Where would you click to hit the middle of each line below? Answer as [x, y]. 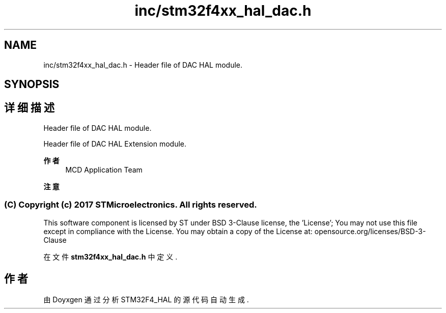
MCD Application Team [104, 169]
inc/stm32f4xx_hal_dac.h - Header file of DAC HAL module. [143, 65]
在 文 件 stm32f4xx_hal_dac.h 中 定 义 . [110, 257]
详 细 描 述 [29, 108]
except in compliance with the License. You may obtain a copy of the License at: [178, 231]
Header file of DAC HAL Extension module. [115, 144]
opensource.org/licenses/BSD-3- [370, 231]
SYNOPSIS [32, 84]
